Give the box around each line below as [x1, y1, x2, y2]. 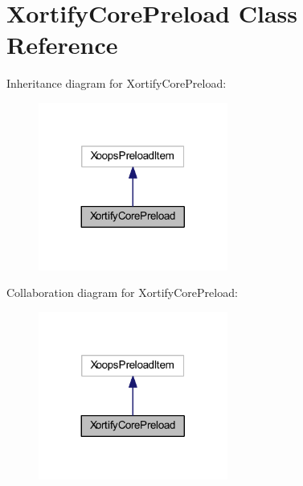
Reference [6, 28, 118, 61]
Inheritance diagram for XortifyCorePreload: [6, 75, 227, 92]
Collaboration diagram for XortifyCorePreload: [6, 284, 238, 301]
